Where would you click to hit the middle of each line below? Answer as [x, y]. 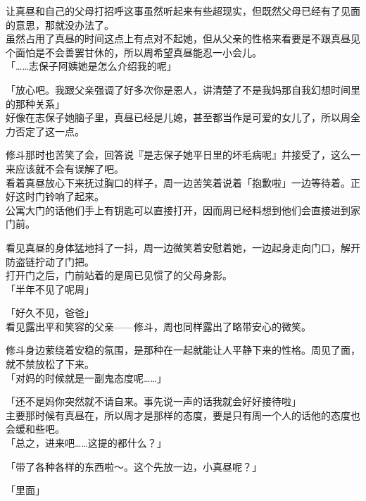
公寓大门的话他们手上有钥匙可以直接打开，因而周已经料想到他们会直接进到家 [183, 210]
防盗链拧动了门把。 [50, 261]
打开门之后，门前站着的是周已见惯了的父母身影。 [119, 275]
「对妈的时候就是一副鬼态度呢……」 [86, 377]
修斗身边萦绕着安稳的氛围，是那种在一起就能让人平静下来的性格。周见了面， [183, 350]
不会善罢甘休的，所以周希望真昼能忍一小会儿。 [153, 52]
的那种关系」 [35, 103]
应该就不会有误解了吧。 [69, 168]
